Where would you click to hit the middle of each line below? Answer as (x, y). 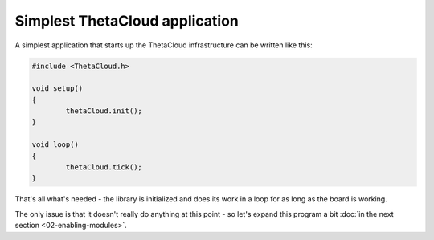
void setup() (57, 89)
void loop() (55, 145)
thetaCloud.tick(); (104, 167)
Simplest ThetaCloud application (127, 21)
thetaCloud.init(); (104, 111)
